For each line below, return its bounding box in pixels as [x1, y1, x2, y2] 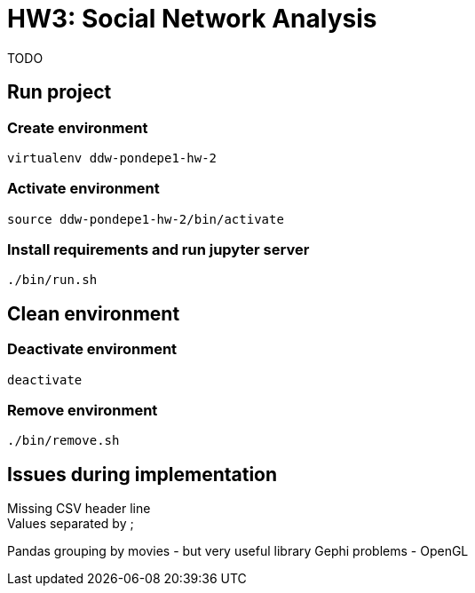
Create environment [7, 118, 148, 137]
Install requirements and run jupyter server [7, 241, 310, 259]
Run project [7, 81, 112, 104]
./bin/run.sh [7, 273, 98, 288]
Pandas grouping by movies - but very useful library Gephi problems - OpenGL [7, 543, 469, 559]
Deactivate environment [7, 340, 178, 359]
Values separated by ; [7, 516, 134, 532]
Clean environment [7, 302, 180, 325]
